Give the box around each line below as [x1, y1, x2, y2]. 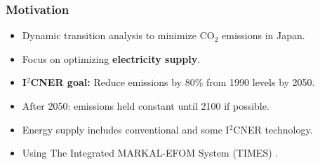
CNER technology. [233, 122, 313, 136]
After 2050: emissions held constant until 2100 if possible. [22, 99, 269, 113]
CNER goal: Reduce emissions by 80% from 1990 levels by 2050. [30, 75, 315, 89]
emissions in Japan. [222, 28, 305, 43]
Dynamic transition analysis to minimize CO [22, 28, 215, 43]
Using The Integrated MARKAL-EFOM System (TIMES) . [22, 145, 279, 160]
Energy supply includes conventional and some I [22, 122, 229, 136]
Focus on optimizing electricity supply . [22, 51, 201, 66]
